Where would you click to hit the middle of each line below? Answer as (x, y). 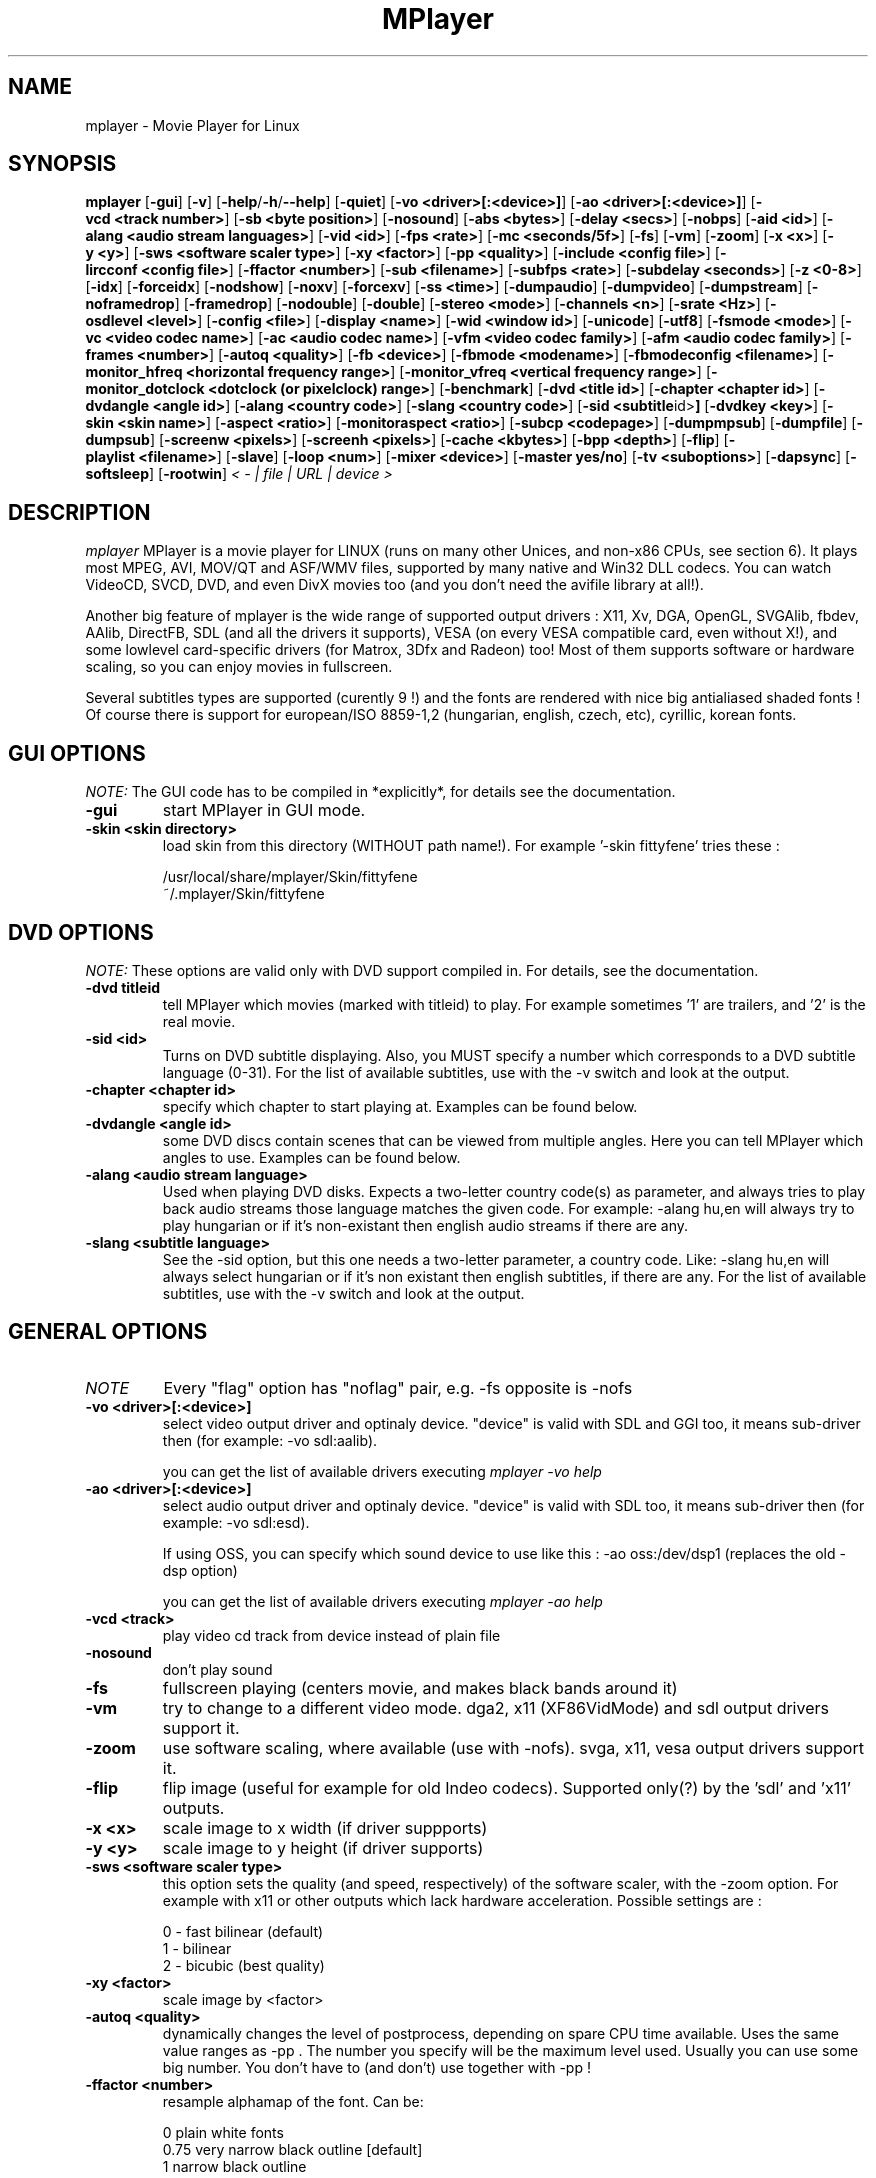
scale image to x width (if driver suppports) (325, 1827)
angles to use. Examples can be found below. (311, 1157)
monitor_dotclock (145, 389)
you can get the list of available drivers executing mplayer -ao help (382, 1601)
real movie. (199, 1021)
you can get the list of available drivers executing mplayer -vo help (382, 1471)
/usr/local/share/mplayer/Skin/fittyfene (290, 877)
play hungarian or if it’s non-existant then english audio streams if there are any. (425, 1225)
